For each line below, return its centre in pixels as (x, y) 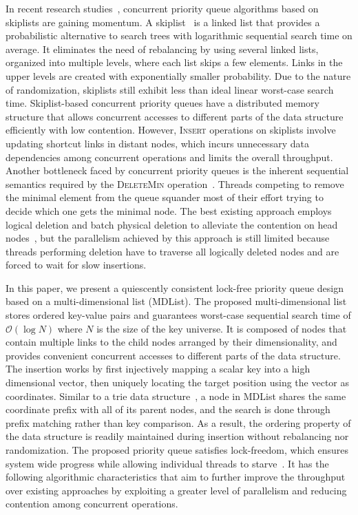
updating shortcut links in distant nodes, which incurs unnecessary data (157, 143)
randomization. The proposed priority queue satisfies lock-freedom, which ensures (177, 450)
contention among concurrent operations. (92, 504)
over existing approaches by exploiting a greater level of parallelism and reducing (176, 490)
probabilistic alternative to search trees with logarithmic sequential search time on (179, 35)
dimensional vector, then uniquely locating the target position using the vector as (177, 382)
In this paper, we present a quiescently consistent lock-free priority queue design (175, 287)
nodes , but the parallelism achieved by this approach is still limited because (168, 238)
